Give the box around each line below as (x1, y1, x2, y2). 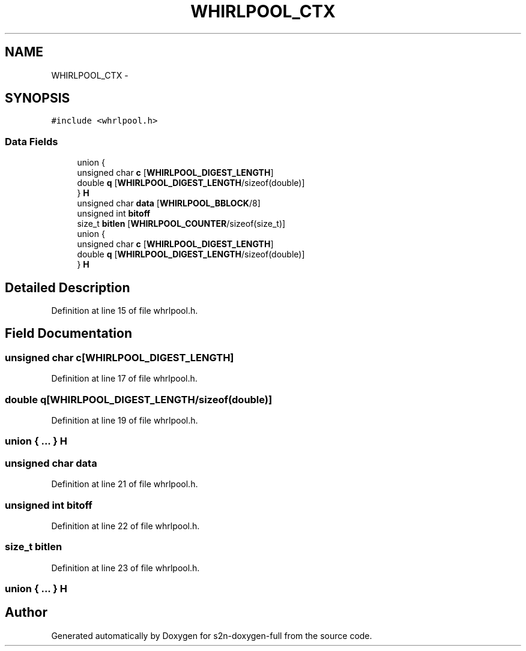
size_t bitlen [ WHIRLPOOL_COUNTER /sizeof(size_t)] (77, 218, 286, 229)
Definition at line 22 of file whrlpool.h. (51, 520, 200, 531)
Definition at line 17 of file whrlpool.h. (51, 373, 198, 384)
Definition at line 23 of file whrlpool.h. (51, 562, 200, 573)
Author (5, 605, 47, 620)
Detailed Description (5, 280, 130, 295)
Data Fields (5, 135, 58, 148)
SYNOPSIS (5, 91, 70, 106)
